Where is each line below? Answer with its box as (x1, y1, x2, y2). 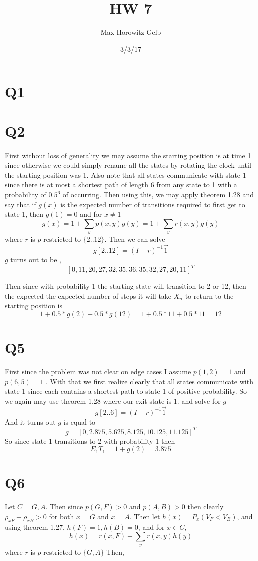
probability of (5, 189, 46, 199)
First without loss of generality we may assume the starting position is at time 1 (5, 150, 251, 160)
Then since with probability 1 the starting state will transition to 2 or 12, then (5, 280, 246, 291)
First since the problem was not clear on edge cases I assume (5, 366, 191, 376)
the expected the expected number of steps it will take (5, 290, 172, 301)
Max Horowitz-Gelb (100, 27, 161, 37)
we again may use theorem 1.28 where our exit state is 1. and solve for (5, 395, 221, 406)
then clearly (187, 501, 224, 512)
